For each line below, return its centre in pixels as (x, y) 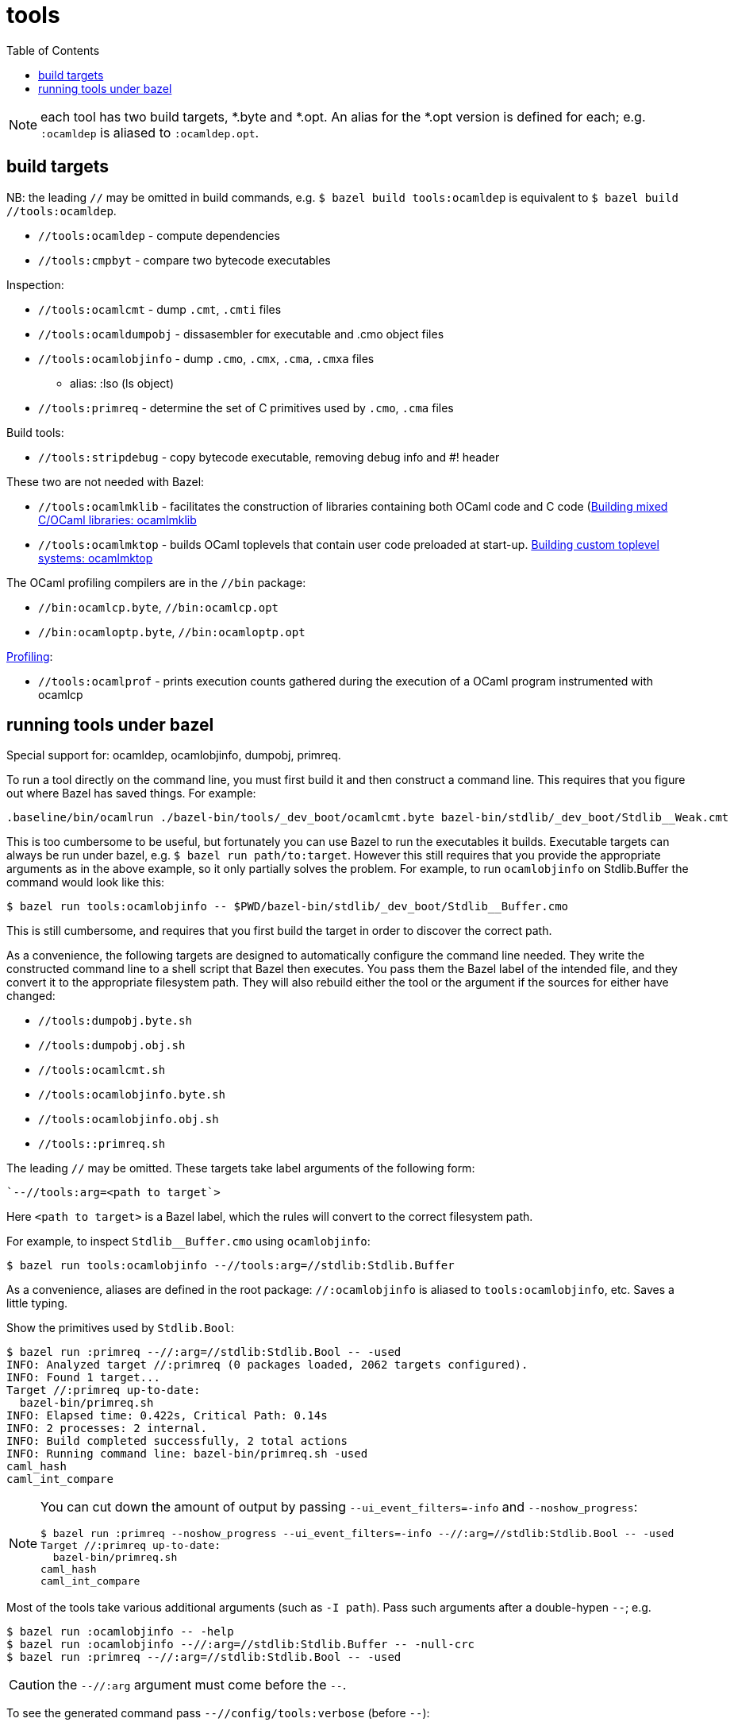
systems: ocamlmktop (96, 558)
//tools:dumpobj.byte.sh (115, 1021)
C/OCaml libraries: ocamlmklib (117, 519)
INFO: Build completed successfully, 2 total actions (177, 1441)
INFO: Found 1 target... (83, 1378)
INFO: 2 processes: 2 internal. (107, 1429)
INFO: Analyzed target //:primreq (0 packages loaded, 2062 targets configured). (267, 1365)
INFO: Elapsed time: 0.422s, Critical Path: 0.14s (167, 1416)
